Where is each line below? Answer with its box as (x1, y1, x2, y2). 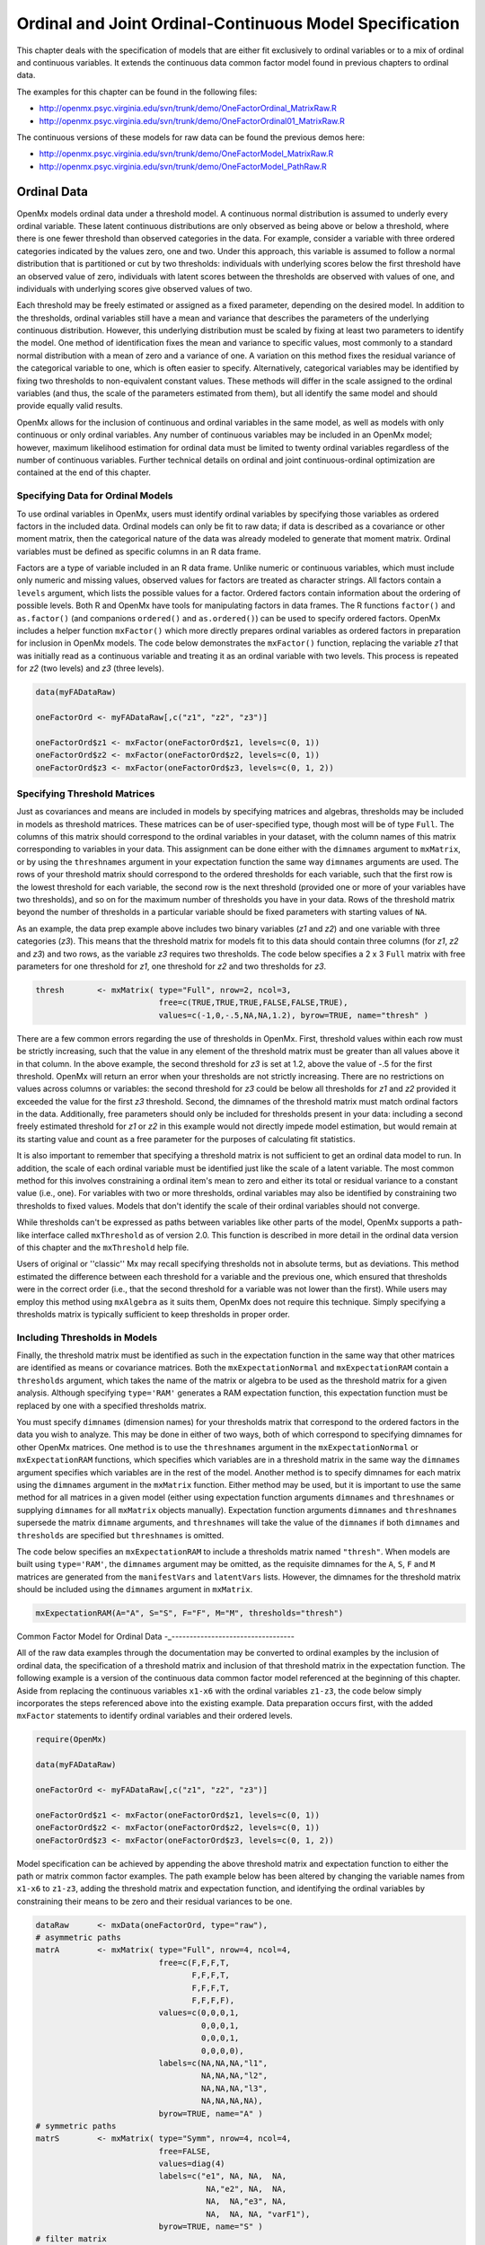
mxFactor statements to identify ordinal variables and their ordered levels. (16, 1711, 294, 1721)
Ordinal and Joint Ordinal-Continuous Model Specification (16, 13, 460, 33)
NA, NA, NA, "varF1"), (206, 2209, 311, 2219)
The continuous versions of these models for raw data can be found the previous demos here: (16, 131, 366, 143)
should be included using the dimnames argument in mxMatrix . (16, 1584, 253, 1595)
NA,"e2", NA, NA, (206, 2183, 287, 2194)
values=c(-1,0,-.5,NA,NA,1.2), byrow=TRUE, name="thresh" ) (158, 1010, 429, 1020)
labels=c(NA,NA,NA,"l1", (158, 2057, 269, 2068)
